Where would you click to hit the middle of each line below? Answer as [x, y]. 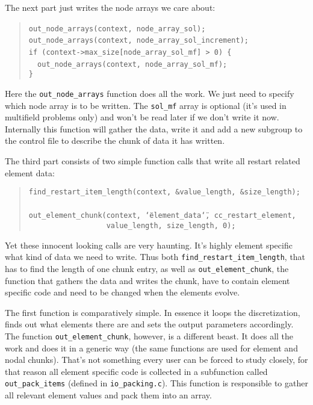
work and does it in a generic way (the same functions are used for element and [151, 348]
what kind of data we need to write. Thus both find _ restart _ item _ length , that [155, 257]
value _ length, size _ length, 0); [171, 226]
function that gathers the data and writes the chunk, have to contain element [147, 280]
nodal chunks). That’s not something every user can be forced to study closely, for [156, 360]
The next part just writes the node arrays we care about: [110, 7]
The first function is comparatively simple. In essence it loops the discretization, [153, 312]
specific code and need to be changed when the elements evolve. [122, 292]
